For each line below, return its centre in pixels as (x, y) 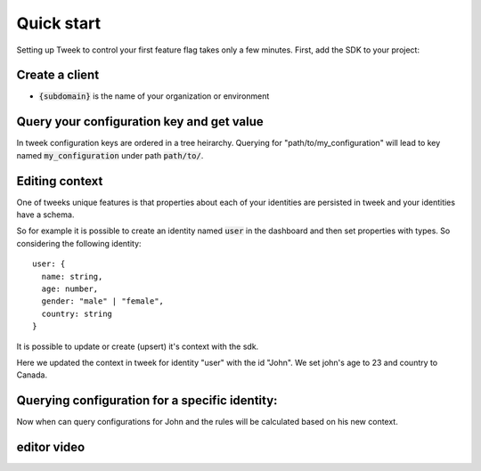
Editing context (60, 181)
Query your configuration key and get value (140, 122)
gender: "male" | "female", (103, 301)
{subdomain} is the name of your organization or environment (154, 96)
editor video (51, 447)
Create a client (58, 75)
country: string (77, 313)
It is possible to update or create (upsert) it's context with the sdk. (138, 346)
